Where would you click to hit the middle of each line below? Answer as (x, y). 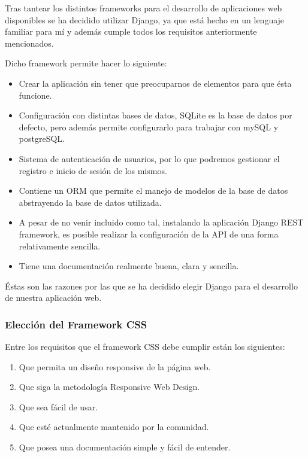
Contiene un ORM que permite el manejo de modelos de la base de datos (153, 191)
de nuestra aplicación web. (53, 298)
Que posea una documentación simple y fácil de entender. (125, 447)
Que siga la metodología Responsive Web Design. (109, 387)
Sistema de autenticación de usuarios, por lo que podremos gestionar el (149, 158)
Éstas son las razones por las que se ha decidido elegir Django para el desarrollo (151, 286)
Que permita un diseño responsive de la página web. (115, 366)
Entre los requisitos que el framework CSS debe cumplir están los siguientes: (145, 347)
